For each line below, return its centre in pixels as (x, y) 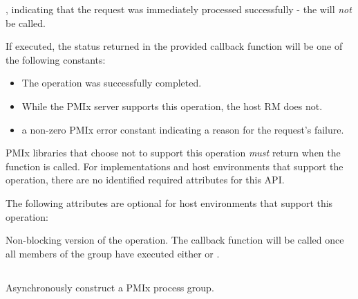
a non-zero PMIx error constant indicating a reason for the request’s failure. (183, 129)
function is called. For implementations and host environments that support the (175, 166)
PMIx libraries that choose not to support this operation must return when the (173, 153)
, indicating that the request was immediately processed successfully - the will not (179, 9)
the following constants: (56, 59)
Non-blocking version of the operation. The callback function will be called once (175, 240)
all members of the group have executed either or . (113, 253)
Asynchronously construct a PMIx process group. (110, 287)
